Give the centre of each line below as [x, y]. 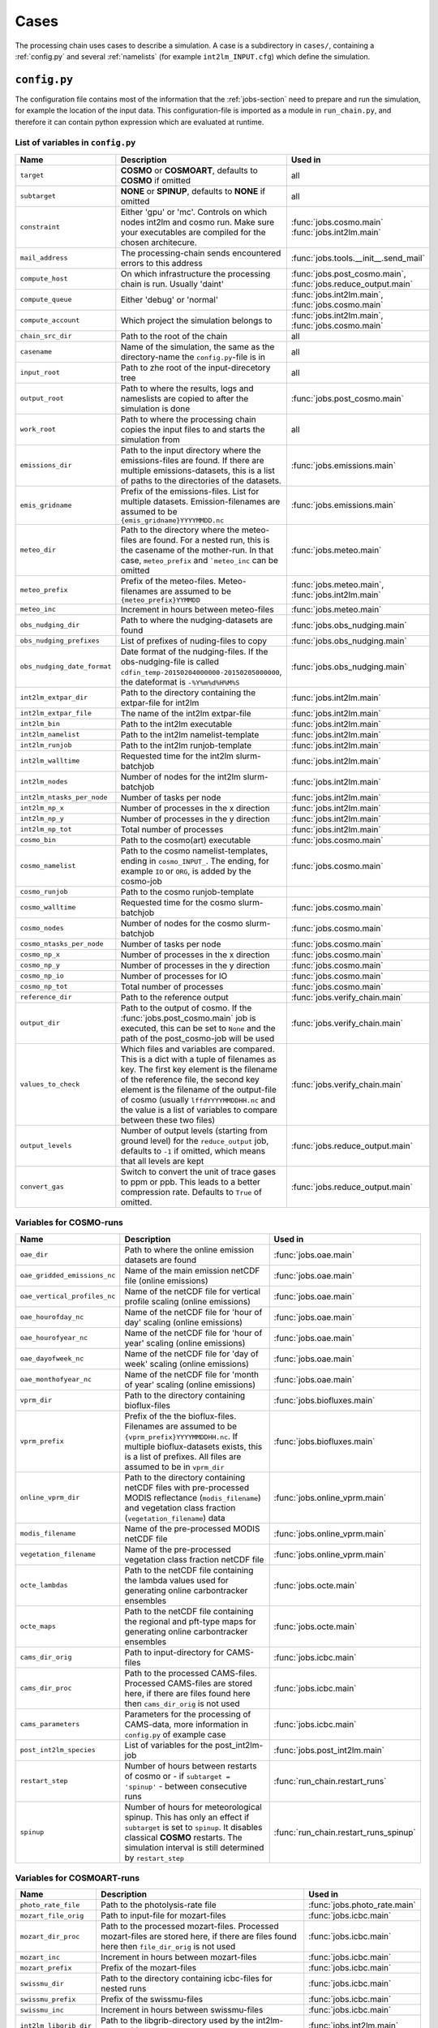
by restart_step [154, 1858]
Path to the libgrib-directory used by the [178, 2021]
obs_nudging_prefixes [60, 641]
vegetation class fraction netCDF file [194, 1559]
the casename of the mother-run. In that [197, 550]
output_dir [40, 1023]
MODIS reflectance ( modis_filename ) [193, 1497]
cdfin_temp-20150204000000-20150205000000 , [201, 672]
